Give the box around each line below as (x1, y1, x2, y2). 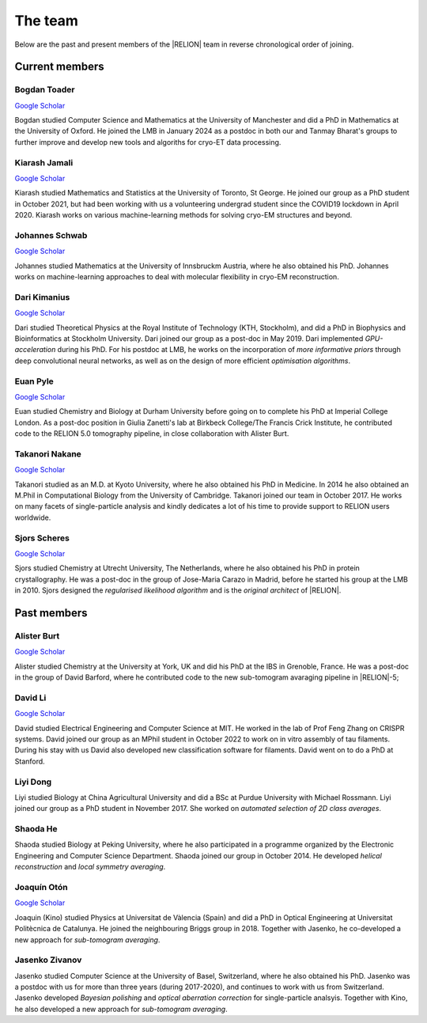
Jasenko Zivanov (14, 954, 82, 965)
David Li (14, 692, 47, 703)
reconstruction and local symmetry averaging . (14, 862, 166, 872)
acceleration (14, 345, 56, 354)
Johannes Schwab (14, 229, 88, 241)
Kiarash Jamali (14, 157, 74, 168)
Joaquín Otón (14, 882, 68, 892)
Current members (14, 60, 104, 74)
